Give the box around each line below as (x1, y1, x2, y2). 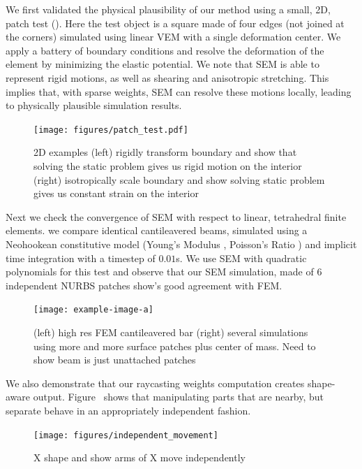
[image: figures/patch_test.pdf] (33, 124, 188, 135)
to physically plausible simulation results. (6, 98, 182, 113)
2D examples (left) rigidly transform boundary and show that (33, 145, 297, 159)
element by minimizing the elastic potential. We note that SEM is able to (6, 57, 319, 71)
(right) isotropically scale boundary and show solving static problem (33, 172, 325, 187)
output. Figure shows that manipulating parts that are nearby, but (33, 389, 324, 404)
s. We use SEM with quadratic (176, 250, 307, 265)
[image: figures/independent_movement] (33, 430, 218, 440)
